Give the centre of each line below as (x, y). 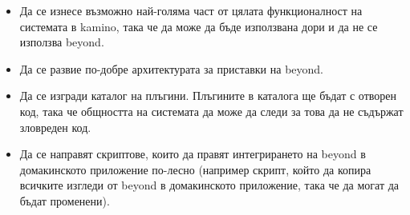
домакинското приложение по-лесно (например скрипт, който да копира (195, 169)
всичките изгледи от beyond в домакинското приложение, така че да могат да (209, 185)
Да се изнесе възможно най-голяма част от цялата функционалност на (191, 10)
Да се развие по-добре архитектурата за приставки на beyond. (171, 68)
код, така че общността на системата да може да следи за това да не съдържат (211, 111)
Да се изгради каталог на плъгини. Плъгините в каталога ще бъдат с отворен (208, 96)
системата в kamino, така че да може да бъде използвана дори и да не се (199, 26)
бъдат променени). (65, 200)
